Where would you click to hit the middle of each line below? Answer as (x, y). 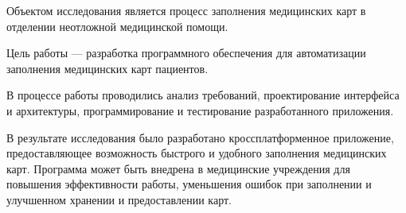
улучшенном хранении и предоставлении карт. (119, 199)
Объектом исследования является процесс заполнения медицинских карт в (186, 10)
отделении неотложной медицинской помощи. (117, 26)
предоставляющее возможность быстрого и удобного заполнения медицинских (197, 153)
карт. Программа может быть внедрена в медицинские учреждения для (178, 168)
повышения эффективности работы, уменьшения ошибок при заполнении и (189, 184)
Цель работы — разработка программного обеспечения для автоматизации (186, 53)
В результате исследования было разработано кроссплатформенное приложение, (200, 137)
